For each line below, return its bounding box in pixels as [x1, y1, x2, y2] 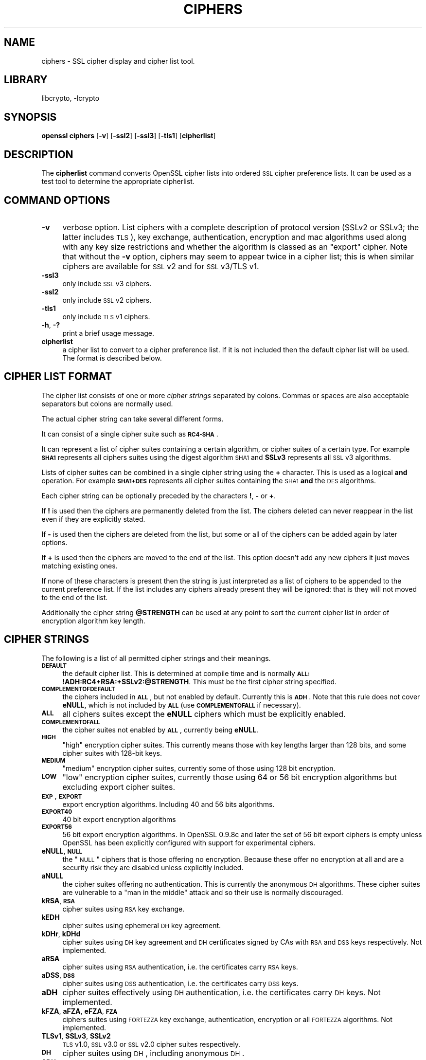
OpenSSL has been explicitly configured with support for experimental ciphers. [62, 838, 316, 847]
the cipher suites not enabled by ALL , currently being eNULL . [62, 725, 259, 734]
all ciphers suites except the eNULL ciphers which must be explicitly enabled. [62, 709, 346, 719]
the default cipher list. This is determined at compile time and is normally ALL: [62, 669, 310, 677]
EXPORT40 [41, 808, 72, 815]
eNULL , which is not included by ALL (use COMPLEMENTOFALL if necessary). [62, 700, 301, 709]
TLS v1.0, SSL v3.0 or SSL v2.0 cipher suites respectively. [62, 1040, 241, 1048]
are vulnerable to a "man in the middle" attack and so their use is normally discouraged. [62, 888, 343, 896]
